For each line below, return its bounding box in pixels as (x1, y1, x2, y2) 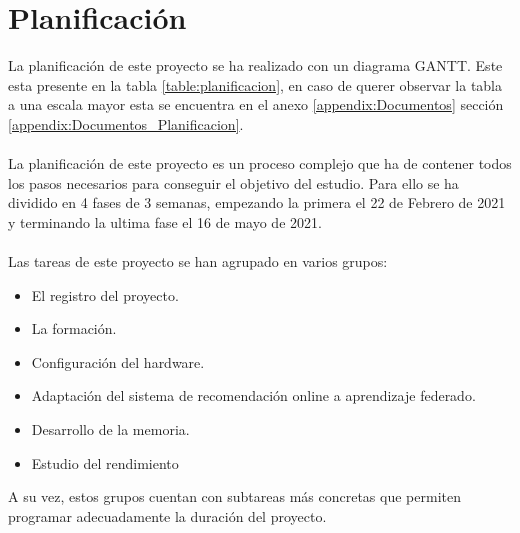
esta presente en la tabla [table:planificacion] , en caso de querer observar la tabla (8, 74, 503, 95)
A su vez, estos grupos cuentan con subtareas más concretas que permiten (8, 486, 461, 507)
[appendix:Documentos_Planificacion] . (8, 113, 244, 134)
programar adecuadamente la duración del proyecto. (8, 505, 327, 526)
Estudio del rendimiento (31, 452, 179, 473)
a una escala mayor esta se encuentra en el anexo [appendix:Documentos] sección (8, 94, 504, 115)
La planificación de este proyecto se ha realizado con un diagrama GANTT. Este (8, 55, 503, 76)
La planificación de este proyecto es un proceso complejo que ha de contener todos (8, 153, 512, 174)
